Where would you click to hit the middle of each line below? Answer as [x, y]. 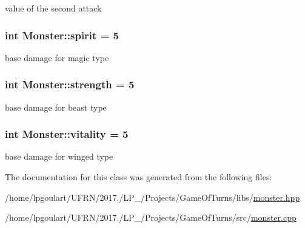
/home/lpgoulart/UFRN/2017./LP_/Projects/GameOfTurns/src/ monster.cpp [151, 217]
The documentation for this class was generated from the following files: [139, 177]
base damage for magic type [57, 57]
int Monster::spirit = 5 [62, 35]
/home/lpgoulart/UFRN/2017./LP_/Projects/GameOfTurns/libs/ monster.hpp [152, 197]
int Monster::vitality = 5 [67, 134]
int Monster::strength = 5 [70, 84]
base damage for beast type [56, 107]
